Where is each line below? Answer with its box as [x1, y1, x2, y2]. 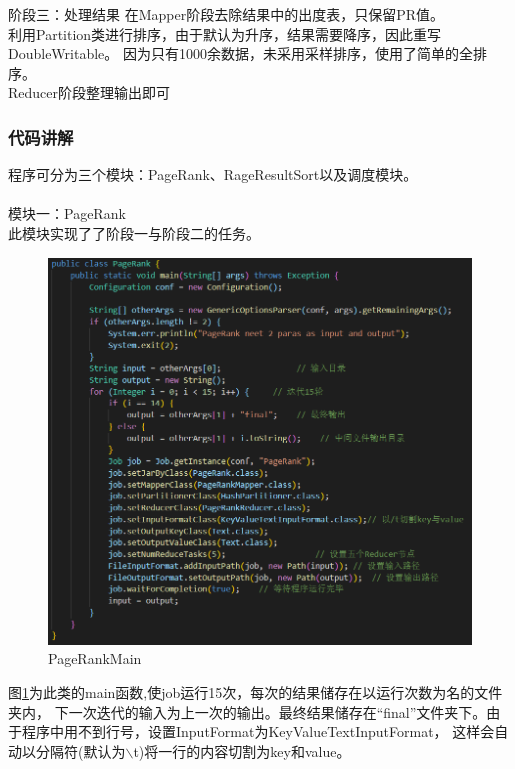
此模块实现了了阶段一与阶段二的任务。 [8, 222, 260, 243]
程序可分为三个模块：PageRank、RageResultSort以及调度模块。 [8, 164, 418, 185]
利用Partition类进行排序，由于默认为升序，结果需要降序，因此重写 [8, 23, 442, 44]
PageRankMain [48, 648, 142, 669]
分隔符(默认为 [35, 740, 126, 761]
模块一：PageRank [8, 203, 126, 224]
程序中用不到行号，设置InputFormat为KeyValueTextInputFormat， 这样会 [21, 721, 495, 742]
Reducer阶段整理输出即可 [8, 82, 171, 103]
